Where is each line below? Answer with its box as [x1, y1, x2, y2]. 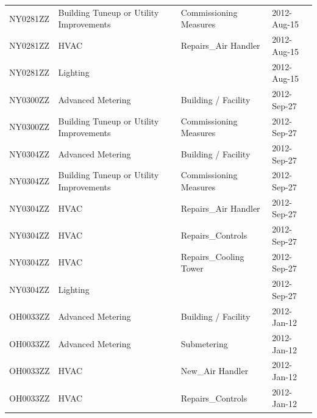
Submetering [180, 337, 228, 350]
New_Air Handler [180, 364, 249, 377]
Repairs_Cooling [180, 250, 244, 262]
